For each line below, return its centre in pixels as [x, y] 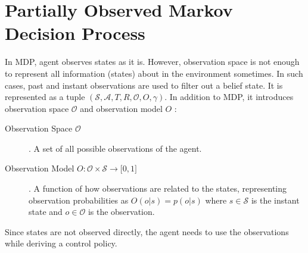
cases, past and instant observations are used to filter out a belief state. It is [144, 85]
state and [46, 212]
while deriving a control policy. [61, 243]
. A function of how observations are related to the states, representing [158, 188]
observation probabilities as [79, 200]
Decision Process [75, 33]
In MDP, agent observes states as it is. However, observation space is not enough [152, 62]
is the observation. [121, 212]
